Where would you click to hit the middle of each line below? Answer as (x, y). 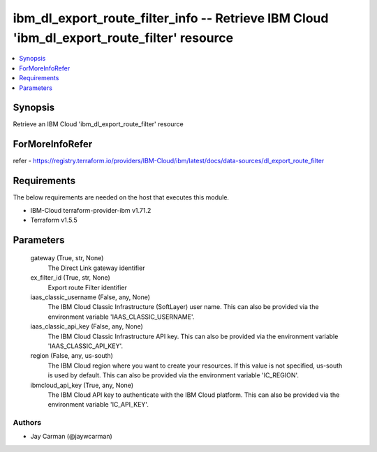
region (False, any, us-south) (72, 356)
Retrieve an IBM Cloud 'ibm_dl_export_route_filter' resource (98, 124)
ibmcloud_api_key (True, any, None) (82, 385)
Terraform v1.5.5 (54, 220)
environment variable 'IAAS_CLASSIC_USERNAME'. (121, 317)
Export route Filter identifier (87, 287)
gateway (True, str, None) (67, 258)
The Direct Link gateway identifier (96, 268)
